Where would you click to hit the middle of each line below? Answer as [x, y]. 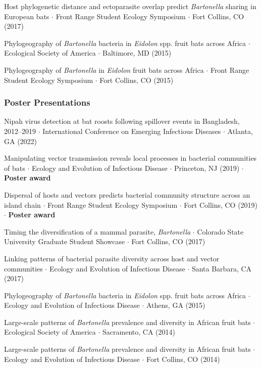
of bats [15, 168]
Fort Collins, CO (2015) [137, 80]
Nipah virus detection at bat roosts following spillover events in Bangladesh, [122, 121]
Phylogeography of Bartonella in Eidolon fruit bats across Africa [104, 70]
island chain [22, 204]
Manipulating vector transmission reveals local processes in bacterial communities [130, 158]
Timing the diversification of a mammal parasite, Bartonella [97, 231]
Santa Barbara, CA [222, 268]
